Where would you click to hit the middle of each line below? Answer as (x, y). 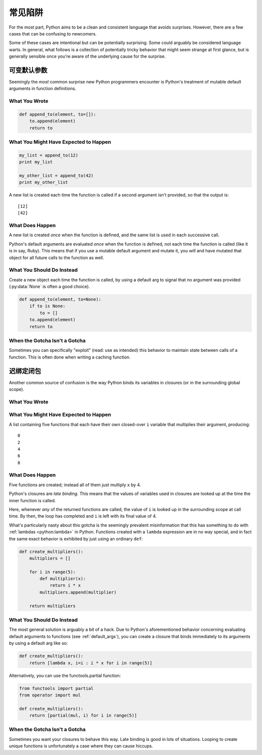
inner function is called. (32, 500)
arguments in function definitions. (43, 89)
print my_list (36, 162)
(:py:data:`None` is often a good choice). (49, 287)
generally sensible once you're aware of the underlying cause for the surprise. (87, 56)
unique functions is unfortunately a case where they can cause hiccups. (81, 746)
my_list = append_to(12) (49, 155)
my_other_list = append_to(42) (57, 176)
